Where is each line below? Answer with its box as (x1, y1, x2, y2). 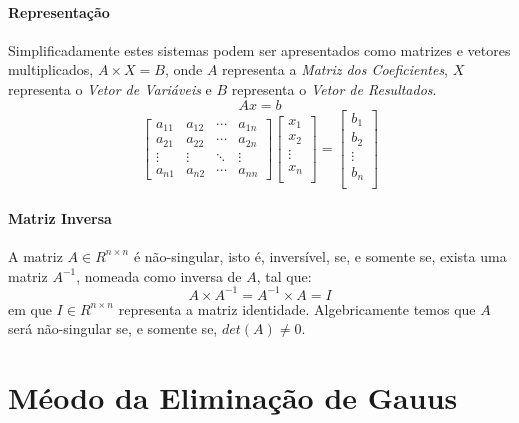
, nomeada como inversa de (76, 265, 242, 286)
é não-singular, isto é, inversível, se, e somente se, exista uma (133, 245, 507, 266)
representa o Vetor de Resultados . (231, 78, 437, 99)
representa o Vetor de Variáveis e (8, 78, 212, 99)
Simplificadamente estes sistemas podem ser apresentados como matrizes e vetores (8, 39, 511, 60)
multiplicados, (8, 59, 94, 80)
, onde (164, 59, 203, 80)
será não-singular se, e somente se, (8, 318, 218, 339)
